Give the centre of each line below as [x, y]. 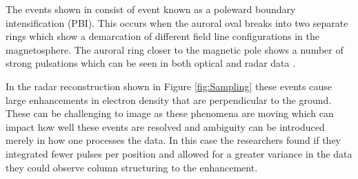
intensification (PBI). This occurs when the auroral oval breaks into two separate [177, 22]
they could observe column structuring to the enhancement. [132, 167]
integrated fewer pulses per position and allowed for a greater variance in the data [179, 153]
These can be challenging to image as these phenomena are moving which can [170, 113]
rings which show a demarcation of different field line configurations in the [163, 36]
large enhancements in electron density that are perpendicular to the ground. [169, 99]
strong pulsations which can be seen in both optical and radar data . [151, 63]
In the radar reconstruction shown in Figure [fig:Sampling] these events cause [169, 86]
